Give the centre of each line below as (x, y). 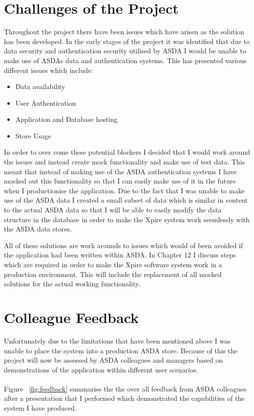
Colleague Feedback (72, 317)
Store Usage (33, 135)
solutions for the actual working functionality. (72, 284)
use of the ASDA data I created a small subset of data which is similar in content (126, 200)
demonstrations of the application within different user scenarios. (101, 369)
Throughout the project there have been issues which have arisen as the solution (124, 32)
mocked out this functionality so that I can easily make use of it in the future (120, 181)
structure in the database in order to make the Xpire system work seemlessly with (127, 219)
